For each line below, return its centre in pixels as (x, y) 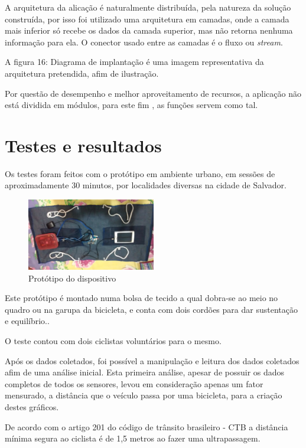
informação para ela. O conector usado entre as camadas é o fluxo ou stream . (144, 42)
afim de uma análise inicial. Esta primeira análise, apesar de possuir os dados (145, 372)
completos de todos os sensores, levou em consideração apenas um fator (134, 383)
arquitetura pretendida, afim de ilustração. (82, 73)
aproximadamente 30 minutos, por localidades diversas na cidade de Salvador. (146, 185)
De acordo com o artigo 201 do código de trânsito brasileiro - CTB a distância (147, 426)
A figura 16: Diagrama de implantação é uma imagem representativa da (134, 62)
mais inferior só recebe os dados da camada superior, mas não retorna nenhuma (149, 30)
